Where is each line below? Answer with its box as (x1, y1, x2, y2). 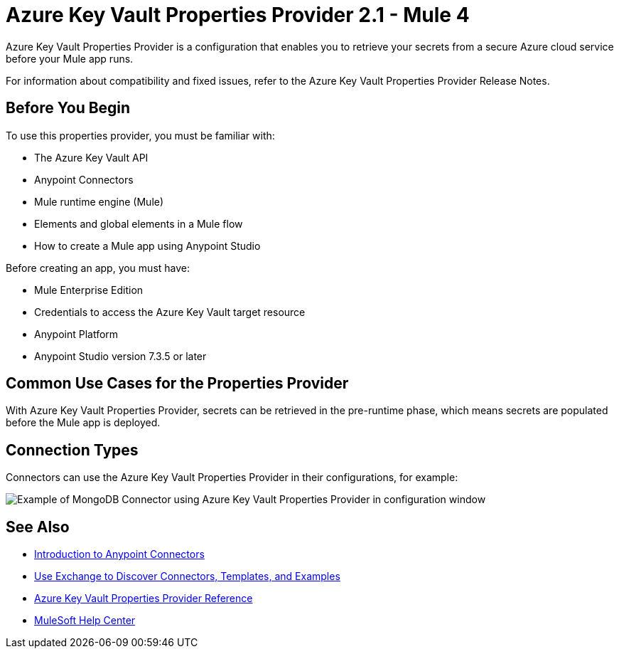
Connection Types (6, 441, 139, 459)
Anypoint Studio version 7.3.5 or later (34, 349, 207, 362)
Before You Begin (6, 99, 131, 117)
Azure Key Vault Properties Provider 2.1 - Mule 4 (6, 3, 470, 27)
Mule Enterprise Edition (34, 283, 144, 296)
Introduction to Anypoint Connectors (34, 548, 205, 561)
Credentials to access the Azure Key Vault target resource (34, 305, 306, 318)
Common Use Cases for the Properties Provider (6, 374, 349, 393)
